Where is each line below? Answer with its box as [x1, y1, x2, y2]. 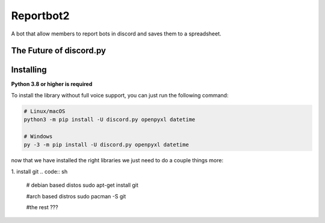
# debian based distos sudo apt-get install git [26, 182, 138, 189]
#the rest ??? [26, 203, 58, 210]
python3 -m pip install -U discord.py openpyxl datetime [23, 116, 196, 123]
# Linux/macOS [23, 108, 66, 114]
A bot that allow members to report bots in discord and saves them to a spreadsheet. [11, 30, 222, 37]
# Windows [23, 133, 53, 140]
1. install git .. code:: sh [11, 168, 68, 175]
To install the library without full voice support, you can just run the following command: [11, 91, 229, 99]
